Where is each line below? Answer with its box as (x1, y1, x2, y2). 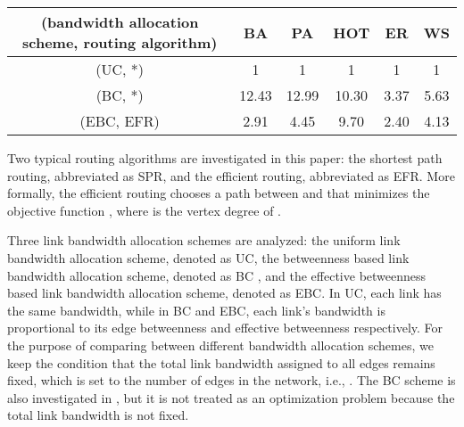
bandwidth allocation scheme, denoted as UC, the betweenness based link (7, 248, 410, 267)
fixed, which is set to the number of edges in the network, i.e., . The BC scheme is (7, 371, 456, 390)
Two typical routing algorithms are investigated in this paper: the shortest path (7, 149, 443, 167)
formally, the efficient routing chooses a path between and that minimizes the (7, 184, 430, 202)
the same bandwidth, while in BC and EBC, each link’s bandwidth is (7, 300, 385, 319)
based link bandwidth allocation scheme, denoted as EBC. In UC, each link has (7, 283, 442, 302)
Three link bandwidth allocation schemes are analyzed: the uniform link (7, 231, 401, 250)
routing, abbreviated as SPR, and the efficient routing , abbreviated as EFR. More (7, 166, 455, 185)
